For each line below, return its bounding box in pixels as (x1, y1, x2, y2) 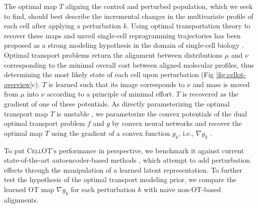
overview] (4, 79, 32, 89)
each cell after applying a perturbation (4, 20, 121, 31)
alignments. (4, 194, 39, 205)
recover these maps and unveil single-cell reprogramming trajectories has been (4, 30, 241, 40)
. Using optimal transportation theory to (127, 20, 251, 31)
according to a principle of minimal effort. (47, 89, 174, 99)
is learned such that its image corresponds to (48, 79, 185, 89)
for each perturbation (70, 184, 136, 194)
